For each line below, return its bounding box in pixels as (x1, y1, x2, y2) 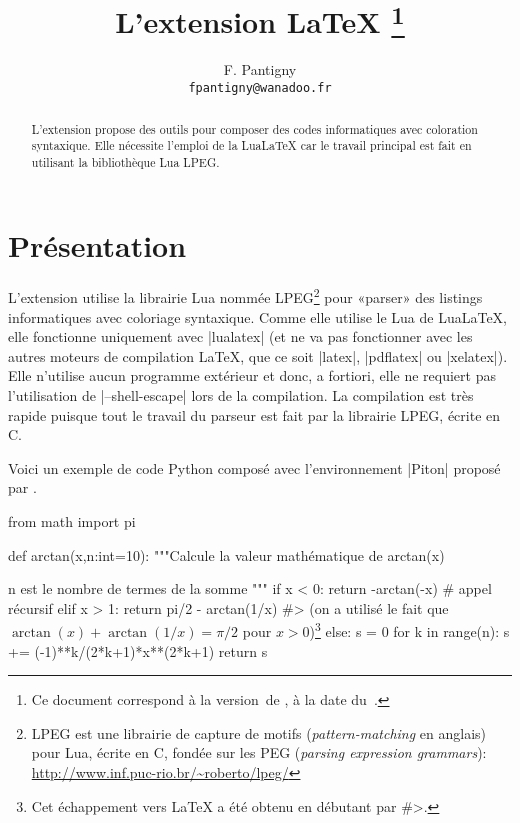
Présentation (8, 225, 187, 266)
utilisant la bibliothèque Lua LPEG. (31, 153, 220, 170)
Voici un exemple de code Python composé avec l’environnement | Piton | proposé (8, 457, 501, 478)
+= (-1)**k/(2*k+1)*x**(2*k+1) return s (8, 640, 268, 661)
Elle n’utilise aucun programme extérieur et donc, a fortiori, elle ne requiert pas (8, 365, 496, 386)
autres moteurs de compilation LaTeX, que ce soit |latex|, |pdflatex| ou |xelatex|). (8, 345, 508, 366)
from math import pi (8, 511, 136, 531)
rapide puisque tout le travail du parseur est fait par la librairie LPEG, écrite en (8, 404, 501, 425)
